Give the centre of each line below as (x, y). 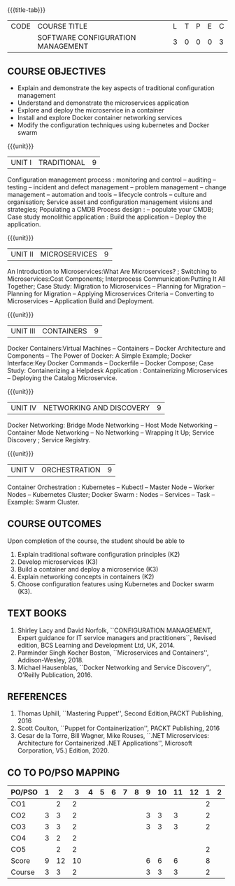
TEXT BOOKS (37, 613)
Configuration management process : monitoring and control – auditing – (112, 180)
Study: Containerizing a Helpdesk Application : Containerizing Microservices (117, 370)
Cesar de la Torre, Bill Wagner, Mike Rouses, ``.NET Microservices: (113, 736)
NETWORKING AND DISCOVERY (97, 408)
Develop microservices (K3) (57, 562)
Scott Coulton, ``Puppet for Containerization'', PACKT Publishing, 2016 (119, 728)
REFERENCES (37, 697)
